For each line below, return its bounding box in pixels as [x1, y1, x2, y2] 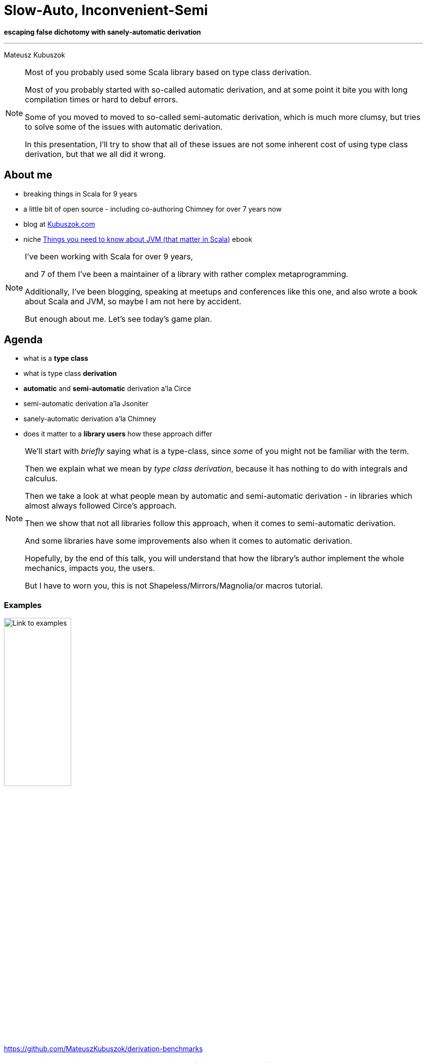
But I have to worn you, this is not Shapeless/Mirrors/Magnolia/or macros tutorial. [25, 581, 323, 591]
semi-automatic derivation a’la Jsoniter [23, 399, 149, 408]
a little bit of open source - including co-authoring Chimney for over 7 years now [23, 204, 282, 213]
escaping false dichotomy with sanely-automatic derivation [4, 27, 201, 36]
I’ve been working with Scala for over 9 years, [25, 251, 193, 261]
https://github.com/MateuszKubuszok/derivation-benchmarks [4, 1044, 203, 1053]
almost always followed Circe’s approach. [25, 501, 177, 511]
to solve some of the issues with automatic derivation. [25, 121, 223, 132]
